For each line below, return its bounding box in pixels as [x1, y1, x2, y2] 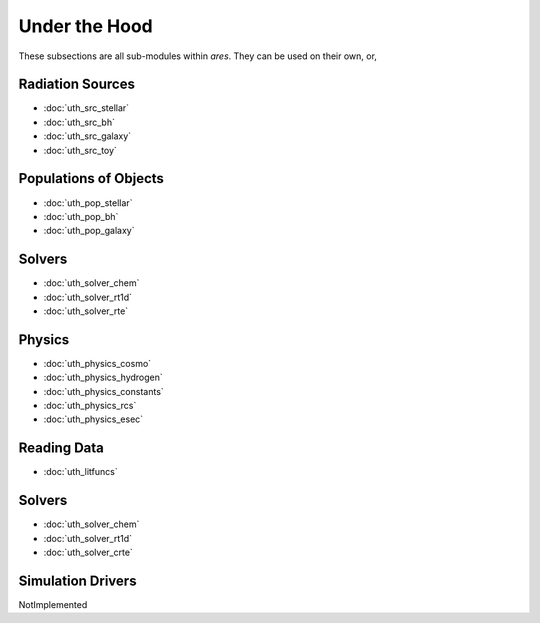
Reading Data [18, 440, 105, 457]
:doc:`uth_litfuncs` [43, 466, 119, 478]
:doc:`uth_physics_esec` [43, 413, 144, 425]
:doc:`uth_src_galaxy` [43, 130, 132, 142]
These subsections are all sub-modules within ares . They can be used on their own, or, [18, 50, 377, 62]
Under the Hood [18, 15, 154, 37]
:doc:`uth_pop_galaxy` [43, 225, 135, 237]
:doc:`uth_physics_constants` [43, 385, 164, 397]
